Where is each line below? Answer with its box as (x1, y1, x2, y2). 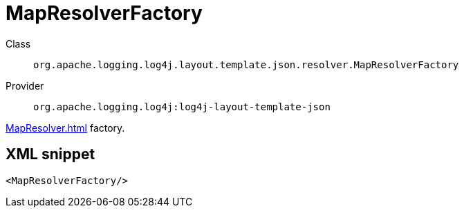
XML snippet (6, 145, 95, 163)
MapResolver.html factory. (6, 121, 125, 134)
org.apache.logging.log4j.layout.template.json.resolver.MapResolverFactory (33, 59, 459, 70)
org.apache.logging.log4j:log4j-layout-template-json (33, 101, 331, 112)
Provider (6, 79, 44, 92)
